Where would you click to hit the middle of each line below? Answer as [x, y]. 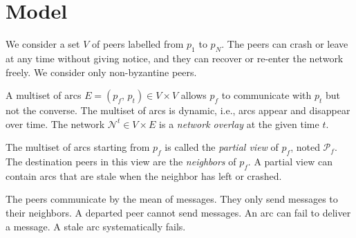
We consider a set [43, 44]
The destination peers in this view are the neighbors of [121, 162]
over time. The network [55, 123]
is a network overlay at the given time [239, 123]
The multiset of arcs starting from [78, 147]
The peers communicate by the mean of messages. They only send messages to [172, 199]
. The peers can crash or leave [285, 44]
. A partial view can [290, 162]
